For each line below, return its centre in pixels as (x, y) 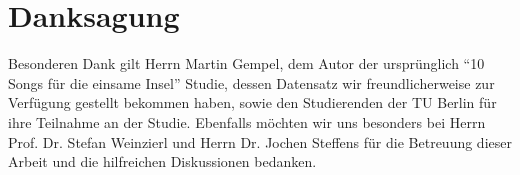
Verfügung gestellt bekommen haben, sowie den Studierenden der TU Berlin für (252, 102)
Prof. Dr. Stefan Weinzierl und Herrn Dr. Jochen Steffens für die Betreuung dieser (260, 141)
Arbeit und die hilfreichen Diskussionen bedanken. (162, 161)
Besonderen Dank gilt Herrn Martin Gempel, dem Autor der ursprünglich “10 (246, 63)
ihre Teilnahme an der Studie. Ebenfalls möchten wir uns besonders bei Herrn (247, 121)
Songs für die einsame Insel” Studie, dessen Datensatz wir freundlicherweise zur (251, 82)
